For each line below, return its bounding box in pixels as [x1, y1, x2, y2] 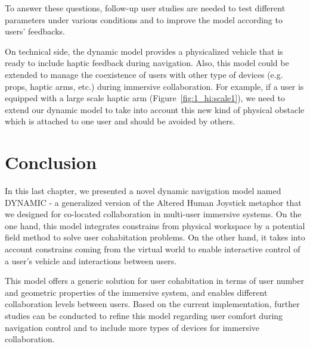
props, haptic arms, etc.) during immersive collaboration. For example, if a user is [5, 80, 304, 92]
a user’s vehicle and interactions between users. [5, 254, 177, 267]
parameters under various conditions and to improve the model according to [5, 13, 283, 26]
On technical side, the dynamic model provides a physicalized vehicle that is [5, 45, 283, 57]
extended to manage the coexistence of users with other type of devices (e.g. [5, 68, 283, 80]
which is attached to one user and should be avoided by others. [5, 115, 235, 127]
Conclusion [5, 150, 97, 174]
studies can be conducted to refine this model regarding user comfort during [5, 310, 283, 321]
